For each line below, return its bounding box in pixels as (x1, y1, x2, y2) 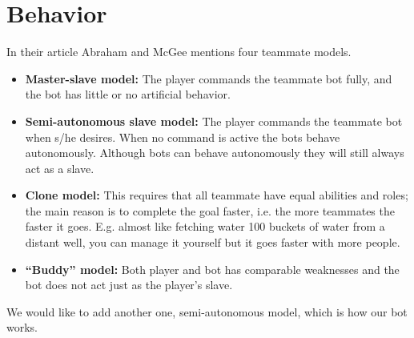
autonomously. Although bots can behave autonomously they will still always (25, 144, 404, 161)
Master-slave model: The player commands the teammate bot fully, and (25, 70, 392, 87)
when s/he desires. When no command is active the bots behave (25, 128, 340, 145)
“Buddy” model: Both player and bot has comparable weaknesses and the (25, 260, 400, 277)
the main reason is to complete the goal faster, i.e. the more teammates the (25, 202, 395, 219)
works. (6, 319, 38, 336)
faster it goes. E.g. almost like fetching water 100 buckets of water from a (25, 218, 385, 235)
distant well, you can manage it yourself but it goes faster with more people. (25, 234, 400, 251)
